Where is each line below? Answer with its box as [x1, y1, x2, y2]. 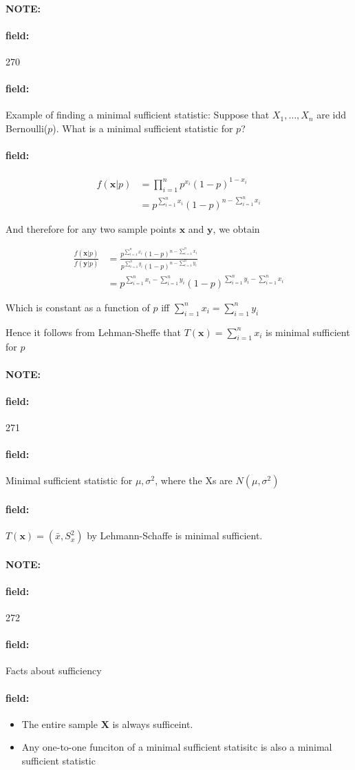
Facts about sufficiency [6, 663, 102, 678]
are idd [316, 107, 347, 122]
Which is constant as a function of [6, 300, 150, 314]
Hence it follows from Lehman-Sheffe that [6, 324, 182, 339]
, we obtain [213, 221, 260, 236]
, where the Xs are [155, 473, 233, 488]
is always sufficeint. [112, 716, 193, 731]
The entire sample [21, 716, 98, 731]
